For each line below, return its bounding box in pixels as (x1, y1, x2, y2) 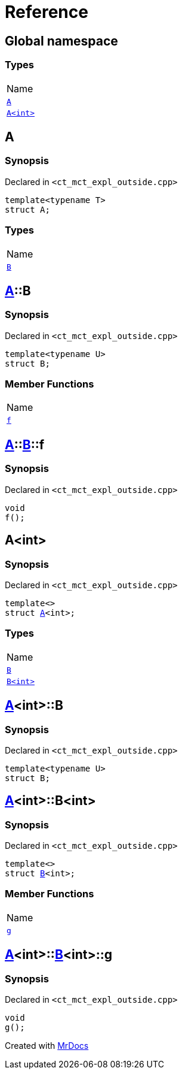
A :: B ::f (5, 437, 45, 452)
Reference (5, 2, 88, 22)
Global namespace (5, 33, 118, 49)
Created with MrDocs (5, 1040, 89, 1051)
